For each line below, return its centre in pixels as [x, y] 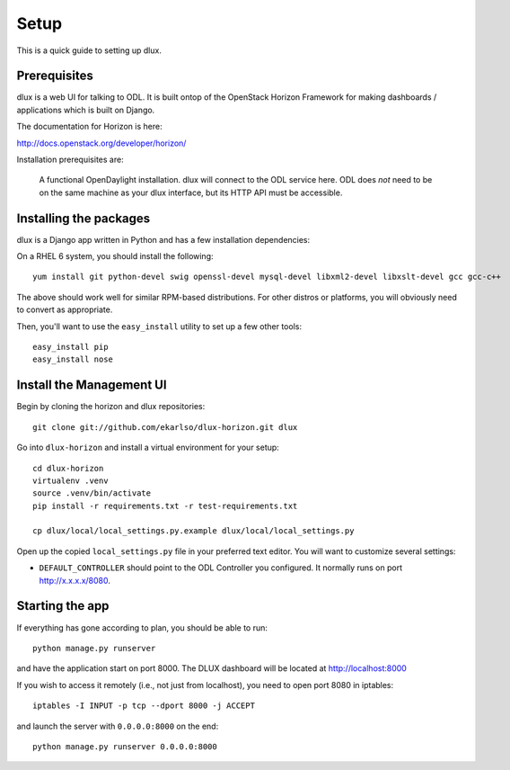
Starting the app [63, 606]
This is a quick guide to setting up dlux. [89, 50]
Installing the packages [84, 218]
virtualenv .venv [70, 480]
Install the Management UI [92, 385]
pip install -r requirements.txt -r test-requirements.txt [165, 506]
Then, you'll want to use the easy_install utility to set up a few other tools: [159, 326]
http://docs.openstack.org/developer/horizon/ [101, 143]
